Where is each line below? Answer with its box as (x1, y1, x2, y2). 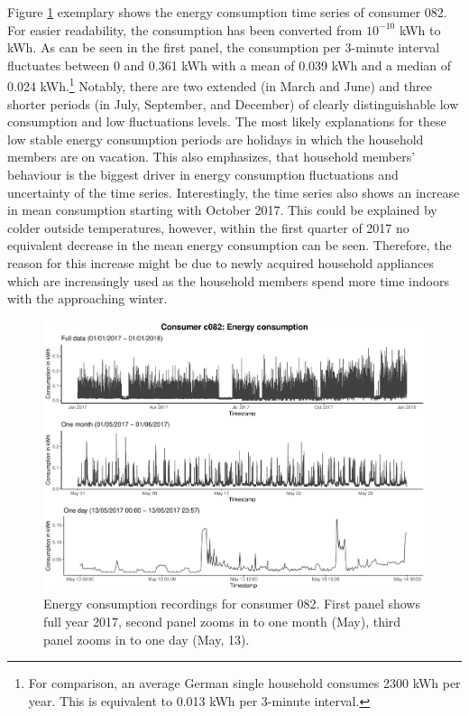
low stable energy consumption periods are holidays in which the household (7, 129, 424, 148)
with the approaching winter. (7, 289, 168, 308)
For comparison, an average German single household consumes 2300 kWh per (28, 674, 461, 693)
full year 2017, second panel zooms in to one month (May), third (43, 612, 401, 630)
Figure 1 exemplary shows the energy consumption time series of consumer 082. (7, 3, 447, 21)
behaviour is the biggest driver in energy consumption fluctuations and (7, 165, 399, 183)
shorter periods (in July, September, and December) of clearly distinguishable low (7, 94, 459, 113)
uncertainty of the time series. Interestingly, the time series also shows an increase (7, 182, 460, 201)
